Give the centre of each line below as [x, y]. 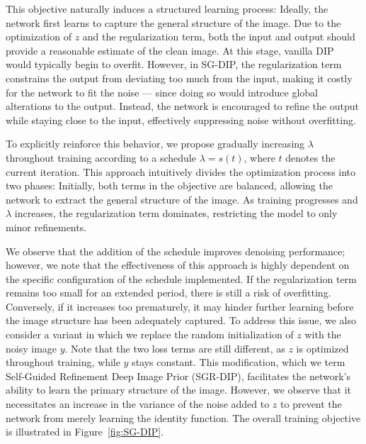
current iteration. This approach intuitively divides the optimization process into [181, 171]
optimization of [39, 37]
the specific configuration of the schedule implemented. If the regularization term [181, 278]
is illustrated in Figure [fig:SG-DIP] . [85, 432]
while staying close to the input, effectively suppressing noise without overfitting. [181, 120]
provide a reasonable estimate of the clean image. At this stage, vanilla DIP [170, 50]
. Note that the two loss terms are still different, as [175, 348]
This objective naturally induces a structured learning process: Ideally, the [167, 9]
